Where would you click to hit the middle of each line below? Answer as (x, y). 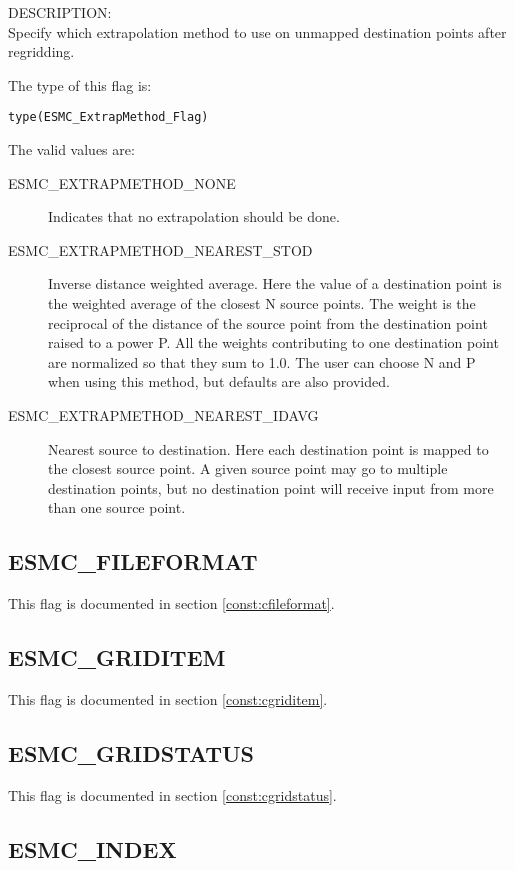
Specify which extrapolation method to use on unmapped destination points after (257, 31)
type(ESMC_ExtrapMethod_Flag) (108, 117)
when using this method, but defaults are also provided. (219, 381)
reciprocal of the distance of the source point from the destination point (268, 322)
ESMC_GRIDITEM (117, 657)
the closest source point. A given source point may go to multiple (248, 468)
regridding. (41, 51)
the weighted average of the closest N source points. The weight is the (262, 303)
